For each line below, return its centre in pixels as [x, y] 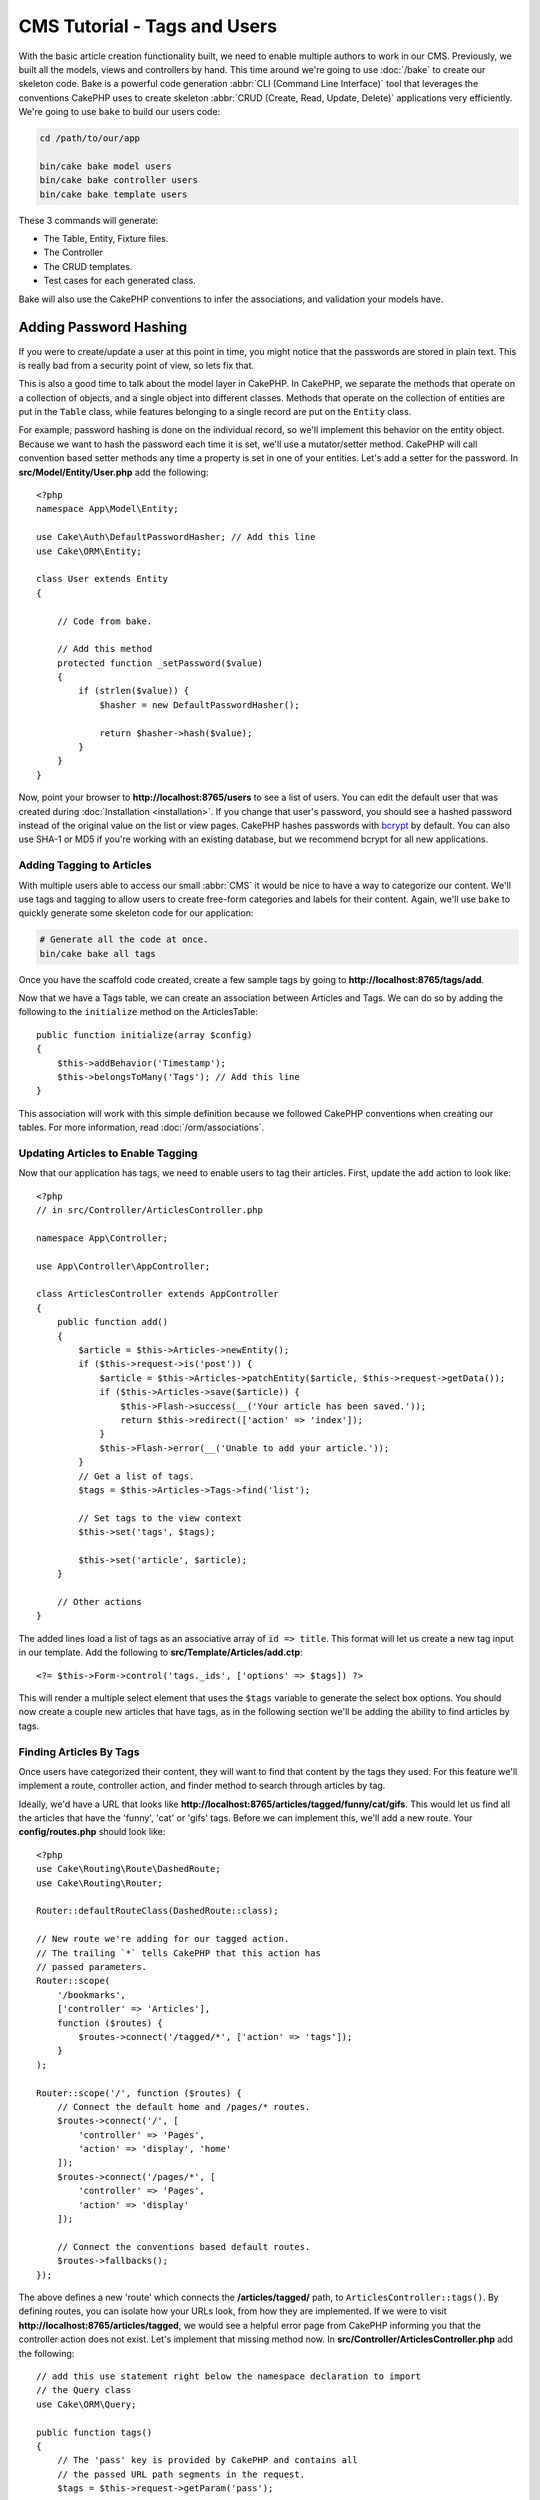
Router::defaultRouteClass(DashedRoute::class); [157, 1911]
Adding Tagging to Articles [85, 865]
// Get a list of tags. [136, 1476]
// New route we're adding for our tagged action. [163, 1939]
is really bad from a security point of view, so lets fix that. [136, 365]
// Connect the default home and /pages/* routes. [183, 2106]
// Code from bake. [104, 621]
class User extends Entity [102, 579]
